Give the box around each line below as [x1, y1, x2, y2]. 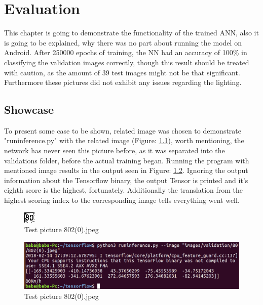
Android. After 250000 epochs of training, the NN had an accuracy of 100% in [4, 47, 247, 58]
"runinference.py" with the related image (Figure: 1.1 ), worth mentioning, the [4, 135, 244, 146]
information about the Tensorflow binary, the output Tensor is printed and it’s [4, 175, 248, 185]
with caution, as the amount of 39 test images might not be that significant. [4, 67, 240, 77]
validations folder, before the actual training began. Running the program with [4, 155, 249, 165]
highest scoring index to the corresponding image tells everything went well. [4, 195, 240, 205]
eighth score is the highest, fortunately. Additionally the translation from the [4, 185, 243, 195]
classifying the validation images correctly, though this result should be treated [4, 57, 249, 67]
